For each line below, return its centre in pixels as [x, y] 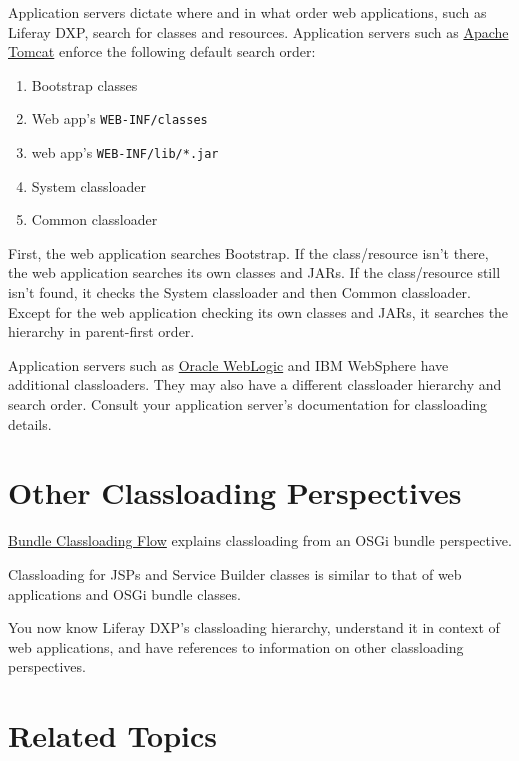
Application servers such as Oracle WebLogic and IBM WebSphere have [228, 364]
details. [30, 423]
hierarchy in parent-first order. [101, 331]
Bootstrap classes [84, 84]
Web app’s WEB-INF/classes [119, 118]
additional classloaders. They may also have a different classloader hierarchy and [255, 384]
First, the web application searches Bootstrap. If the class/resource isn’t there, [248, 252]
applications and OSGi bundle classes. [124, 593]
